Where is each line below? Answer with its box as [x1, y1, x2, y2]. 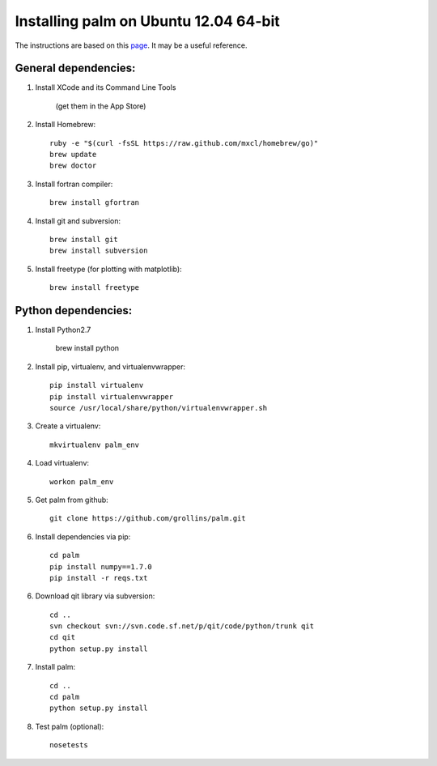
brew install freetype [49, 283, 140, 292]
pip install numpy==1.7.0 [49, 562, 153, 571]
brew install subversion [49, 246, 148, 255]
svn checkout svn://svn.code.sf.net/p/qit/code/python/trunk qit [49, 622, 315, 631]
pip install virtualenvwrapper [49, 392, 174, 401]
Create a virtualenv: [35, 421, 101, 431]
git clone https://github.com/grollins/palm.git [49, 514, 246, 523]
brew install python [55, 343, 120, 353]
